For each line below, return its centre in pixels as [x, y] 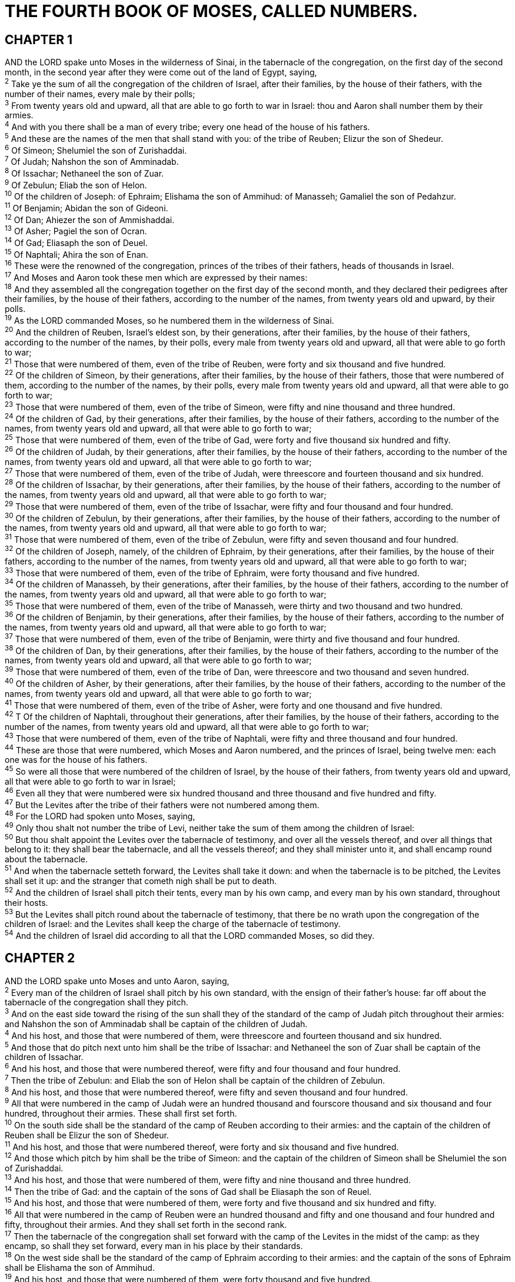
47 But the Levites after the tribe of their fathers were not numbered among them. [162, 804]
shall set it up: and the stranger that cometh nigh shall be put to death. [141, 881]
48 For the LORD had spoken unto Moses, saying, [100, 816]
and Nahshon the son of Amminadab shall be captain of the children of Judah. [156, 1024]
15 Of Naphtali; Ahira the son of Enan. [77, 253]
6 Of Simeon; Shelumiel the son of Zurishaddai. [96, 149]
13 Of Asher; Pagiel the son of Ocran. [76, 230]
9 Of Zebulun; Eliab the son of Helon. [76, 184]
